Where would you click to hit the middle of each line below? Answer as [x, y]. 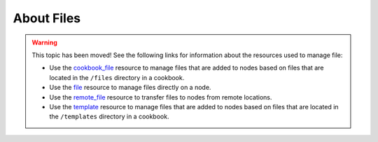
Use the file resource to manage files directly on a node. [130, 88]
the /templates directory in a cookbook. [109, 117]
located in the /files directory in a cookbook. [117, 77]
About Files [47, 18]
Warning [44, 42]
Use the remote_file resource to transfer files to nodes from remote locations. [161, 97]
